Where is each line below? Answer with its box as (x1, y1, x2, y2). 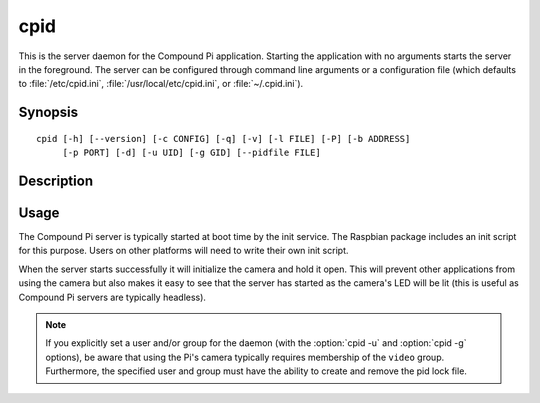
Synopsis (18, 104, 79, 121)
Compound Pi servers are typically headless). (18, 291, 207, 303)
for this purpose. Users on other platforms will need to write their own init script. (18, 245, 349, 257)
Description (18, 172, 94, 189)
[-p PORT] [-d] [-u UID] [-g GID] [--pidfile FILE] (62, 147, 322, 159)
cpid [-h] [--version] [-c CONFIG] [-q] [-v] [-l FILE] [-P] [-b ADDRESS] (36, 133, 411, 144)
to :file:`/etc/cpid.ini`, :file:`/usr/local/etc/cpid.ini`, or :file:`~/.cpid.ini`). (18, 78, 304, 90)
